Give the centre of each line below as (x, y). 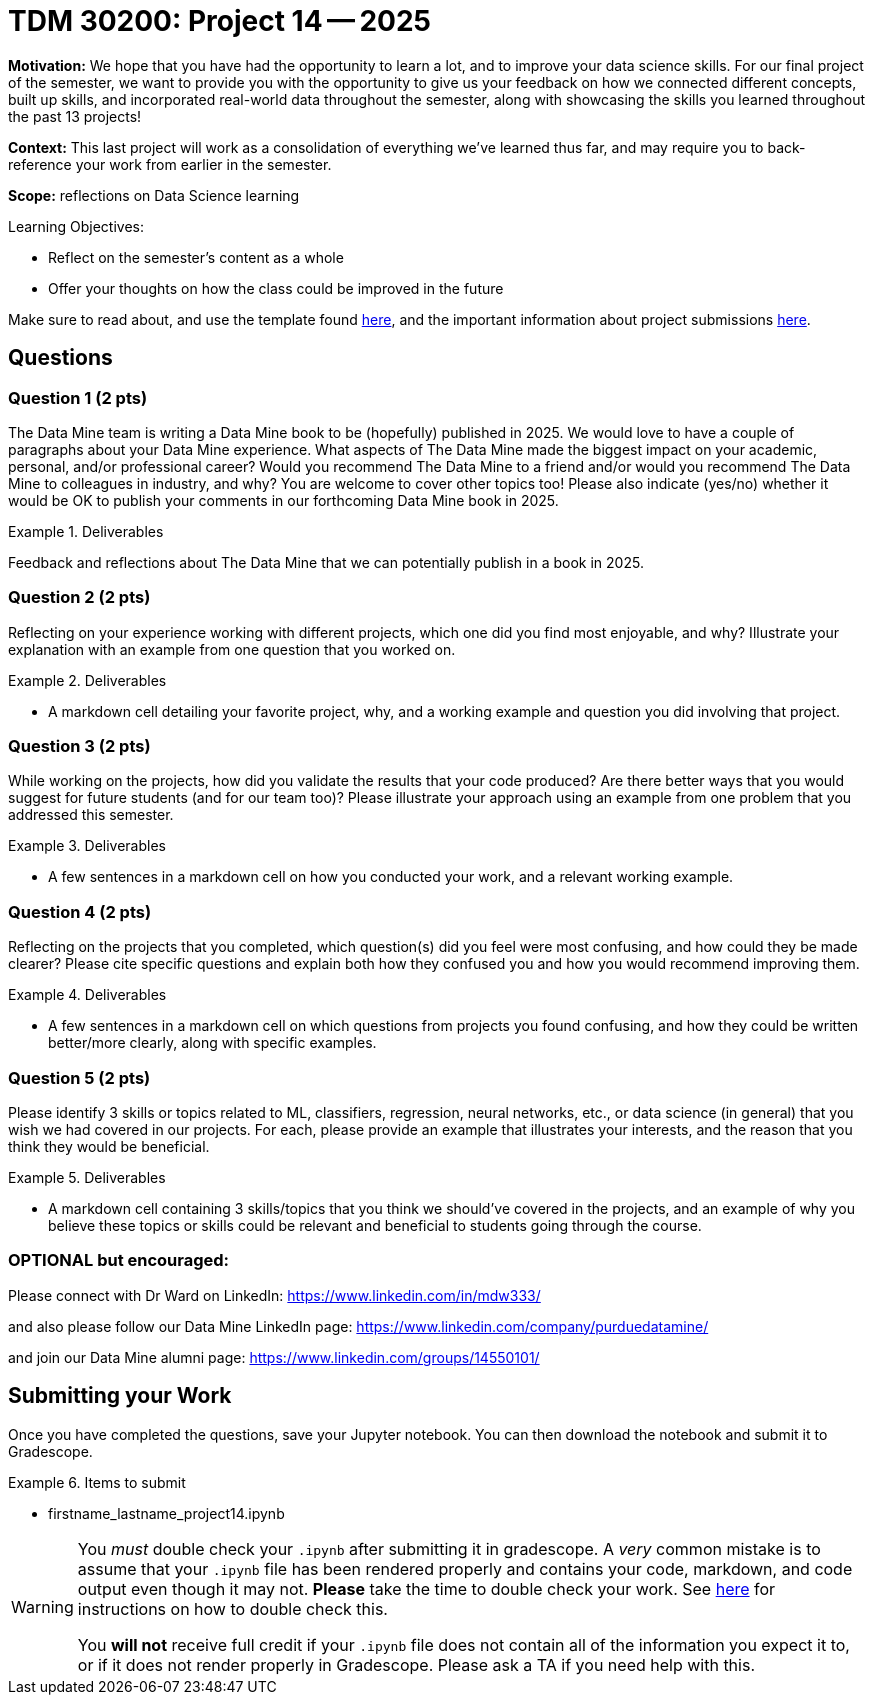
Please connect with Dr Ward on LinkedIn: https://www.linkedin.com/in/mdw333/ (274, 1295)
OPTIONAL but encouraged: (119, 1260)
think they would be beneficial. (109, 1146)
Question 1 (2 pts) (78, 397)
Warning (42, 1606)
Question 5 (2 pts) (79, 1077)
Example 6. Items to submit (97, 1482)
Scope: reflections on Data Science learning (154, 195)
